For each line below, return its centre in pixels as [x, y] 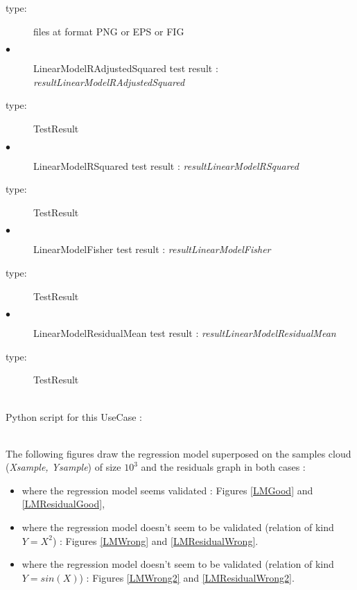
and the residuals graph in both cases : [223, 467]
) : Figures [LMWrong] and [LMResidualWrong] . [155, 540]
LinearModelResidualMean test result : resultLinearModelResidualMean [185, 333]
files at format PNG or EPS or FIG [109, 31]
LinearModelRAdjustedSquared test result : [126, 68]
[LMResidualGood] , [63, 504]
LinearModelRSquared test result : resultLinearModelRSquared [166, 165]
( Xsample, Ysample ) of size [63, 467]
